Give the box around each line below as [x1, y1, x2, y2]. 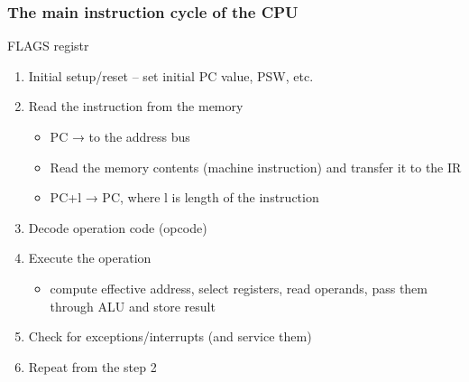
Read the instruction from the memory [28, 97, 244, 116]
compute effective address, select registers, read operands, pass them [50, 278, 428, 297]
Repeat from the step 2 [28, 357, 157, 376]
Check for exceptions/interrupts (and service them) [28, 327, 312, 346]
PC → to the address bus [50, 127, 190, 145]
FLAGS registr [7, 36, 89, 55]
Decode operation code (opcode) [28, 218, 207, 237]
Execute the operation [28, 248, 152, 267]
